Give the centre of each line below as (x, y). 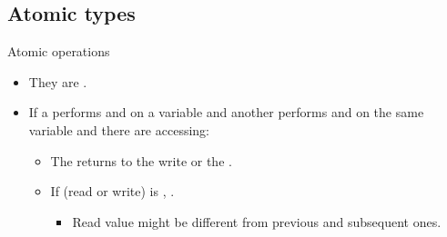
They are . (58, 81)
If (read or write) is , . (112, 191)
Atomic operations (59, 51)
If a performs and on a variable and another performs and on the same (226, 112)
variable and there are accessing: (119, 129)
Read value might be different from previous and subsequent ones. (257, 221)
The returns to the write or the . (141, 160)
